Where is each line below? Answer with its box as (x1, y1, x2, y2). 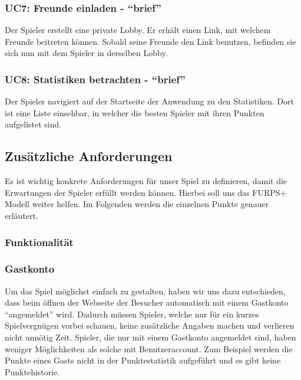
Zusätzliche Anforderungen (5, 147, 173, 165)
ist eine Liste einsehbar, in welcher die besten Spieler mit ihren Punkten (5, 106, 264, 119)
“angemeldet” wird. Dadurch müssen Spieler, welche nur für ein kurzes (5, 307, 259, 320)
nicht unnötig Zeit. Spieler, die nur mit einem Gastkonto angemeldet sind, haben (5, 331, 296, 343)
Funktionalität (5, 234, 74, 249)
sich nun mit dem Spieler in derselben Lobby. (5, 47, 168, 59)
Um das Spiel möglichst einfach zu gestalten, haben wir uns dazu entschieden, (5, 284, 286, 297)
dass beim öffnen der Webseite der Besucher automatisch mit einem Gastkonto (5, 296, 289, 309)
